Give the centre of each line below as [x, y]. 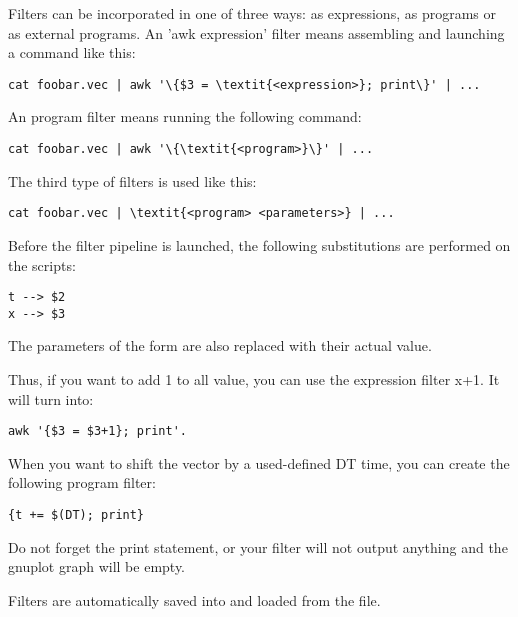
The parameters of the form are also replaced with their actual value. [220, 345]
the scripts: [42, 264]
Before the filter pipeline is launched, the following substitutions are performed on [259, 244]
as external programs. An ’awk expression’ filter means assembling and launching [256, 32]
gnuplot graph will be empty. [97, 566]
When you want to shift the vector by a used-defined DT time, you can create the [259, 462]
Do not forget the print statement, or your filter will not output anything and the [258, 546]
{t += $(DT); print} [76, 515]
